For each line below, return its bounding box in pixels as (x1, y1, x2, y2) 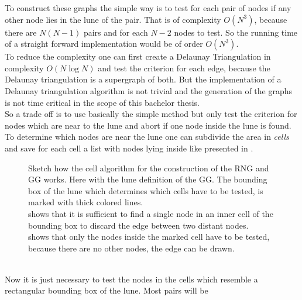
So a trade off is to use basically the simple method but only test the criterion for (5, 108, 297, 120)
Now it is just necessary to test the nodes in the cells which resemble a (5, 273, 258, 285)
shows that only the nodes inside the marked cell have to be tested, (28, 230, 270, 243)
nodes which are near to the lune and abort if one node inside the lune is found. (5, 119, 291, 131)
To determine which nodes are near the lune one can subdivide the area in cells (5, 130, 289, 143)
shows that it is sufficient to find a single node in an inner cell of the (28, 207, 273, 219)
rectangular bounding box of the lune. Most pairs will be (5, 284, 208, 296)
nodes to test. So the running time (174, 26, 298, 38)
